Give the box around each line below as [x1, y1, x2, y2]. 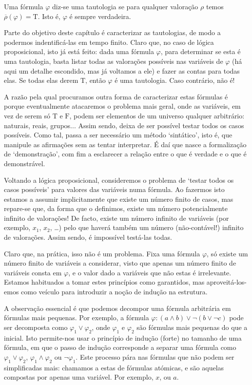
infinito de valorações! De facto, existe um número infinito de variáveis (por [4, 212, 229, 223]
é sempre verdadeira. [69, 11, 131, 21]
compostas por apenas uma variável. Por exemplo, [4, 372, 154, 382]
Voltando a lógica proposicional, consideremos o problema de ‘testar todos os [4, 174, 234, 185]
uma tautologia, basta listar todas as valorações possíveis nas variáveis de [4, 56, 223, 66]
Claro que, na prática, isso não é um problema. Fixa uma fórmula [4, 248, 200, 258]
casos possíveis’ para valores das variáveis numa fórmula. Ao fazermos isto [4, 184, 225, 194]
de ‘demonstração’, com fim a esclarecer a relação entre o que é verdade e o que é [4, 149, 247, 159]
